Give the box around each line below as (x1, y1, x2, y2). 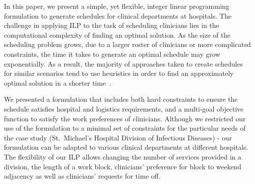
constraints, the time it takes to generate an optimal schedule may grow (4, 48, 221, 59)
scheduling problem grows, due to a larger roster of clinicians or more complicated (4, 39, 251, 49)
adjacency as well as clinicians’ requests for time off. (4, 171, 161, 181)
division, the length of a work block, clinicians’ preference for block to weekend (4, 161, 241, 171)
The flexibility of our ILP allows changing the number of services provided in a (4, 151, 242, 161)
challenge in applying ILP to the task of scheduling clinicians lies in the (4, 20, 219, 30)
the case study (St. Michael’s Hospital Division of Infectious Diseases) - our (4, 132, 232, 142)
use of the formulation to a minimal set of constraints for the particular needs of (4, 123, 246, 133)
